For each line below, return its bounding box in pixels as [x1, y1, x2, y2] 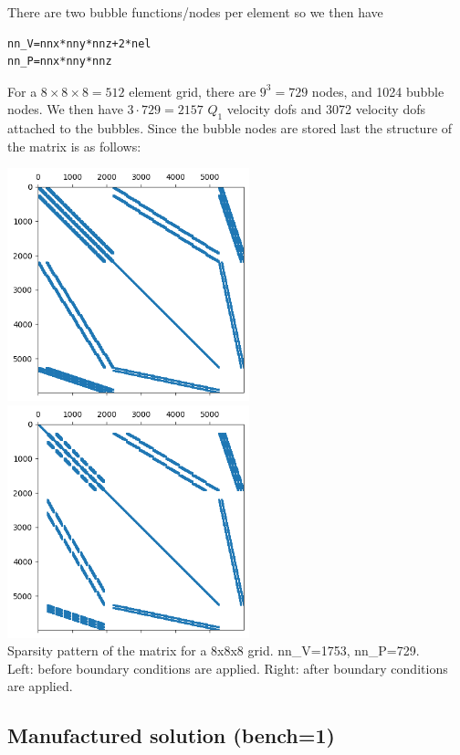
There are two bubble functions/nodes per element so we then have [7, 3, 383, 21]
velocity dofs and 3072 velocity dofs [226, 100, 425, 119]
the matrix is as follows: [7, 136, 141, 155]
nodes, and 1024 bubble [311, 81, 444, 100]
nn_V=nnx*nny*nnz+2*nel [7, 37, 152, 50]
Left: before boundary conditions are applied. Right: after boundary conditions [7, 658, 448, 677]
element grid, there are [129, 81, 256, 100]
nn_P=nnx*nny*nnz [7, 55, 112, 68]
